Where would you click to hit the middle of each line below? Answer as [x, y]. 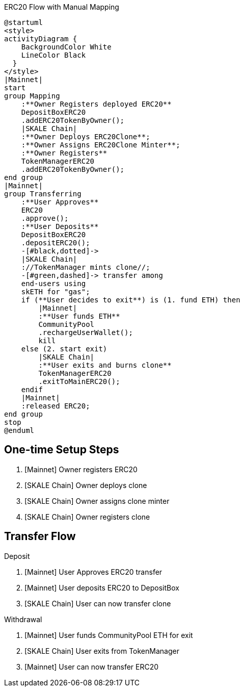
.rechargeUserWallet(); [86, 332]
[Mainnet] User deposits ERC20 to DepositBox [102, 587]
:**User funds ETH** [79, 316]
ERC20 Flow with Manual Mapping [62, 7]
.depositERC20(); [56, 243]
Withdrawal [23, 619]
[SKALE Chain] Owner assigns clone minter [97, 501]
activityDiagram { [41, 39]
